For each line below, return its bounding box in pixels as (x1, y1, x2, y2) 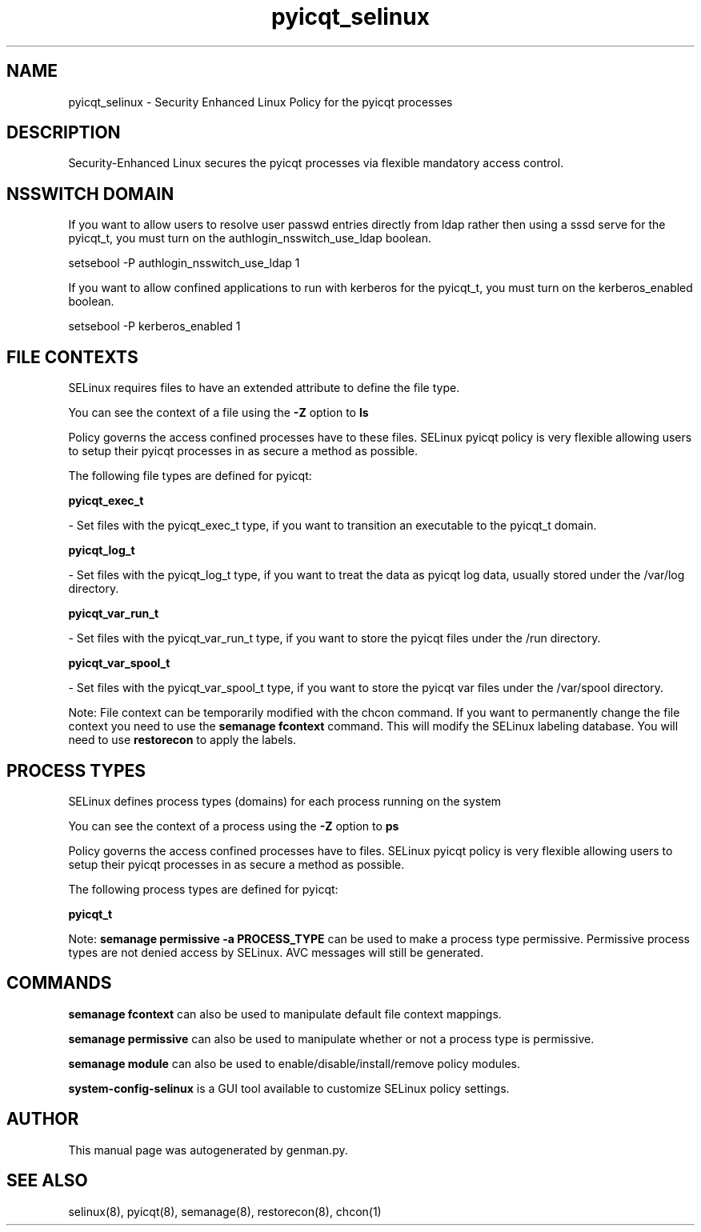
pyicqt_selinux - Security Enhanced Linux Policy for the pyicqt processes (68, 94, 453, 109)
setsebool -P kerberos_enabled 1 (68, 319, 241, 334)
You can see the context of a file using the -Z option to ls (68, 406, 369, 420)
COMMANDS (6, 973, 112, 994)
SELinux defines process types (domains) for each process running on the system (68, 794, 502, 808)
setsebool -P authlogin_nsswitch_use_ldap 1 (68, 256, 300, 270)
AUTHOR (6, 1109, 79, 1130)
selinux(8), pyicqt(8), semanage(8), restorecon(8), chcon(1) (68, 1204, 382, 1218)
